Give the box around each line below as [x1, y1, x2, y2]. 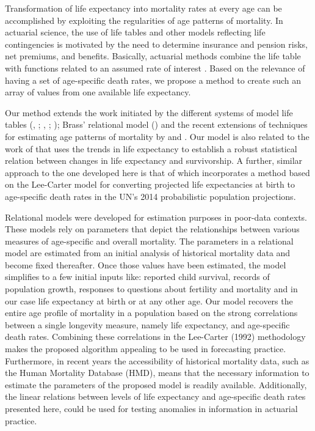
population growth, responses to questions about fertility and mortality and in [5, 282, 298, 295]
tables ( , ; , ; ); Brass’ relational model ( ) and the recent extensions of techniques [5, 118, 308, 131]
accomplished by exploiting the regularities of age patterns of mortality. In [5, 13, 283, 26]
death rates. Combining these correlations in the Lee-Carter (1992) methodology [5, 330, 306, 343]
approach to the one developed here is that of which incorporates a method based [5, 166, 310, 179]
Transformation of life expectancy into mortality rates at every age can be [5, 2, 282, 14]
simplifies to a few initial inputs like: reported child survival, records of [5, 270, 270, 283]
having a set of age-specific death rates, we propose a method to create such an [5, 73, 301, 86]
